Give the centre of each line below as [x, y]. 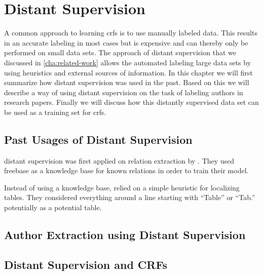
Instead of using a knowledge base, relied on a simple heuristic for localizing [122, 187]
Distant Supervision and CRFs [86, 264]
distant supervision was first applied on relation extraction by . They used [119, 160]
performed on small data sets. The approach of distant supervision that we [120, 52]
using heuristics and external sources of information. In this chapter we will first [128, 72]
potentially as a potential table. [53, 207]
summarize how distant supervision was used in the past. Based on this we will [127, 82]
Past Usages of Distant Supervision [98, 139]
